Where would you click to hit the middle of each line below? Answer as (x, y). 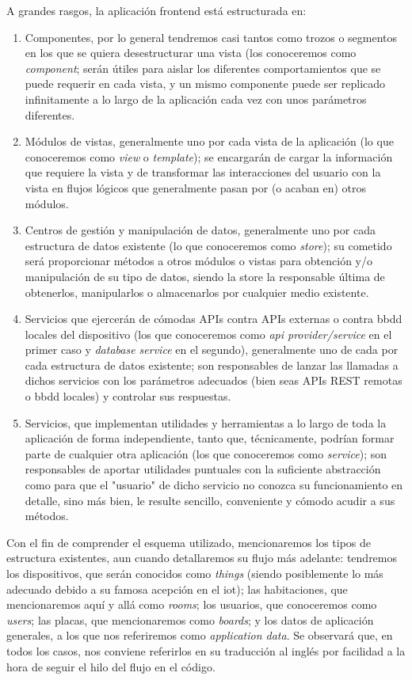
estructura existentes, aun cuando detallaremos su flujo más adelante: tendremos (202, 558)
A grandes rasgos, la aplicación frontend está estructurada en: (156, 10)
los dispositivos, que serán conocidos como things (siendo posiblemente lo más (195, 573)
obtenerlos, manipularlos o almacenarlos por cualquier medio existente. (197, 292)
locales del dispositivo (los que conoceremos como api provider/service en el (208, 334)
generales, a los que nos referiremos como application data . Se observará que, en (200, 635)
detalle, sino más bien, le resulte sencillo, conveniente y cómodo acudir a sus (210, 500)
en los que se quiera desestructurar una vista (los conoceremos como (191, 53)
